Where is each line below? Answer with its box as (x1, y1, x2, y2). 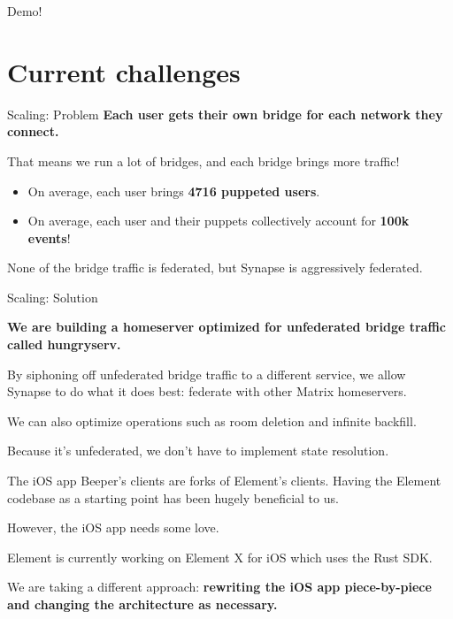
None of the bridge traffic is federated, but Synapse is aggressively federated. (7, 258, 423, 277)
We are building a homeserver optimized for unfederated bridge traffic (7, 317, 446, 336)
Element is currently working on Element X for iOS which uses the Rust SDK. (7, 547, 433, 566)
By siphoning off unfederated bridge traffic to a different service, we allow (7, 364, 406, 383)
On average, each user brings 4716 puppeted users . (27, 181, 320, 200)
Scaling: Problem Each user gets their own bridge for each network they (7, 104, 443, 123)
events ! (27, 228, 71, 247)
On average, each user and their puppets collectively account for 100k (27, 211, 410, 230)
